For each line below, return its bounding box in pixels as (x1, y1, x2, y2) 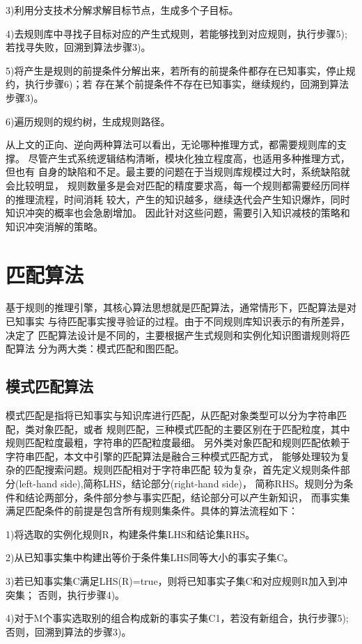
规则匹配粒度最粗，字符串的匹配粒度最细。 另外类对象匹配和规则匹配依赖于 (6, 435, 350, 450)
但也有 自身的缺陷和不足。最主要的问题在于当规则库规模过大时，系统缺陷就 (6, 164, 350, 179)
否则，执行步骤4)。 (38, 587, 125, 602)
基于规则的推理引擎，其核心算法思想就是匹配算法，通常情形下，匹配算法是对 (6, 300, 356, 315)
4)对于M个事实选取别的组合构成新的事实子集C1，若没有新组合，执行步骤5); (6, 611, 349, 625)
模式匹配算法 (6, 375, 93, 397)
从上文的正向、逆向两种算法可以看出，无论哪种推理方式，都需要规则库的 (6, 137, 337, 152)
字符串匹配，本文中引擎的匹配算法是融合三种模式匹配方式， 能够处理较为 (6, 448, 340, 463)
